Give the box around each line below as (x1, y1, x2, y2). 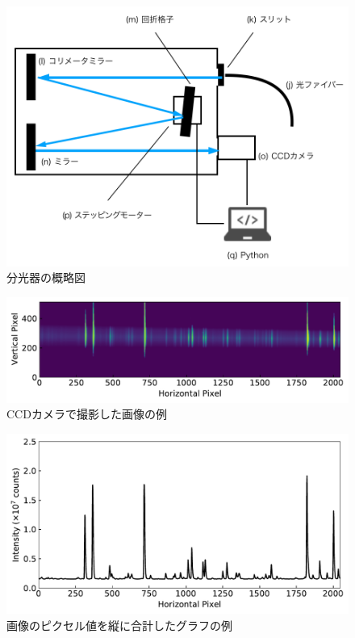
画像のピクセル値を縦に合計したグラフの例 (6, 617, 232, 634)
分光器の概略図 (6, 269, 86, 286)
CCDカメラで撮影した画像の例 (6, 405, 167, 422)
